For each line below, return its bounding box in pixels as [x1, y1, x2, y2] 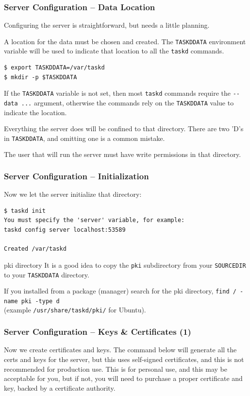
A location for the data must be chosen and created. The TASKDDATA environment [4, 36, 246, 46]
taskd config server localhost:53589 [4, 226, 126, 234]
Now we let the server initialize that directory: [4, 189, 142, 199]
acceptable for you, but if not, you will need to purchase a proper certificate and [4, 373, 243, 383]
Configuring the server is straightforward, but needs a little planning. [4, 20, 210, 30]
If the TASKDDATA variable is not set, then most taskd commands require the [4, 88, 231, 98]
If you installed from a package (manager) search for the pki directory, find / [4, 286, 236, 296]
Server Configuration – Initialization [4, 170, 149, 182]
